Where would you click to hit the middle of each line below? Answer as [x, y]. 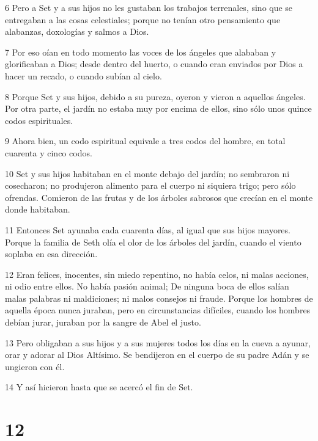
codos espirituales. [39, 120]
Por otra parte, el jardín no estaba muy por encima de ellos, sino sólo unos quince [158, 108]
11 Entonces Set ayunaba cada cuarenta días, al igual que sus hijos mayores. [148, 229]
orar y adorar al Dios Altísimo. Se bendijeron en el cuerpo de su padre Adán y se [157, 355]
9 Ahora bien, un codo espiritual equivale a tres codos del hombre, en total [145, 141]
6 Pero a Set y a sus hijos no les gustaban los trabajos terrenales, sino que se [149, 7]
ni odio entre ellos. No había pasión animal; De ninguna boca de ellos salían [147, 286]
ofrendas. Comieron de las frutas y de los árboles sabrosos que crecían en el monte [159, 197]
